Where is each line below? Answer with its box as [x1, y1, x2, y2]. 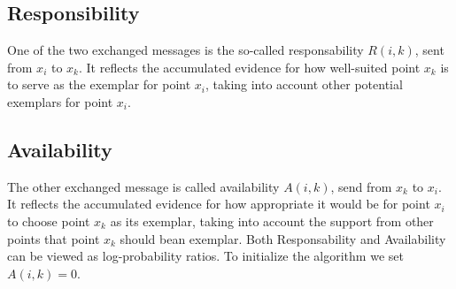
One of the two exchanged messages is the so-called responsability [7, 41, 364, 59]
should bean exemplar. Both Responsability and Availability [120, 229, 446, 247]
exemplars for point [7, 92, 113, 110]
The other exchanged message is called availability [7, 177, 280, 195]
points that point [7, 229, 100, 247]
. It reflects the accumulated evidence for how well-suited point [78, 57, 421, 76]
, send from [330, 177, 392, 195]
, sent [414, 41, 444, 59]
